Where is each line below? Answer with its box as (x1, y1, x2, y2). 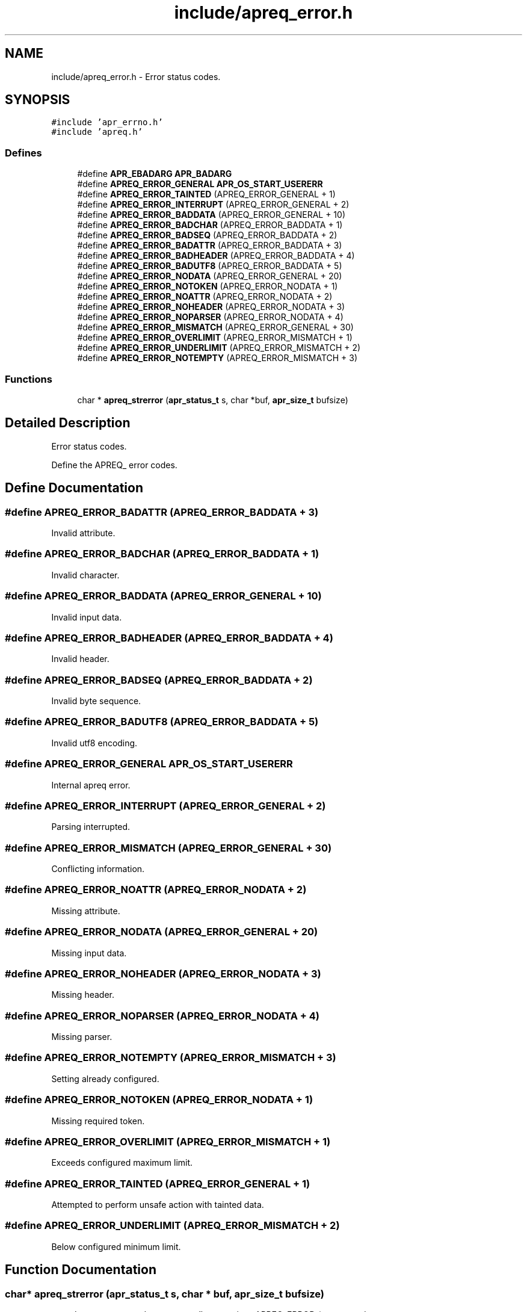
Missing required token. (51, 1115, 145, 1126)
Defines (5, 146, 42, 159)
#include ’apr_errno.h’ (51, 117, 163, 128)
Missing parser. (51, 1032, 112, 1042)
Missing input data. (51, 947, 127, 958)
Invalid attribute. (51, 528, 116, 538)
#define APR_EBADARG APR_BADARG (77, 169, 232, 179)
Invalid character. (51, 569, 120, 580)
